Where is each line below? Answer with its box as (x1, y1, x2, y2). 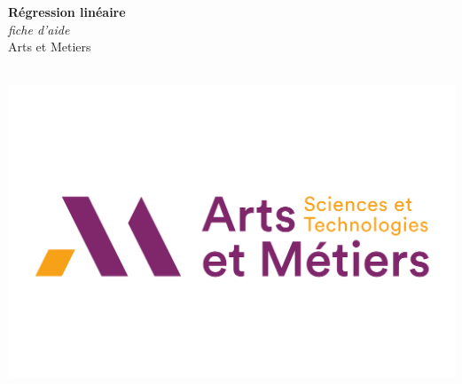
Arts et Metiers (8, 37, 91, 56)
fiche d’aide (8, 20, 70, 38)
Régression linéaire (8, 3, 126, 20)
